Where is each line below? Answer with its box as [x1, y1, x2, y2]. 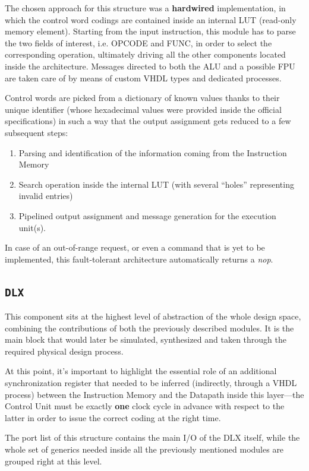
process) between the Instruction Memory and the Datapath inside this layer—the [5, 388, 304, 400]
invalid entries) [18, 189, 73, 202]
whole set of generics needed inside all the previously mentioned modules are [5, 443, 284, 455]
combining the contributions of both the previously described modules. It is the [5, 321, 294, 334]
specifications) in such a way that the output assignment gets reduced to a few [5, 115, 291, 127]
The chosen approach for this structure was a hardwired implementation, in [5, 2, 286, 14]
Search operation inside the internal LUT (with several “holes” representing [18, 178, 294, 190]
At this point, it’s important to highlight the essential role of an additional [5, 365, 277, 377]
